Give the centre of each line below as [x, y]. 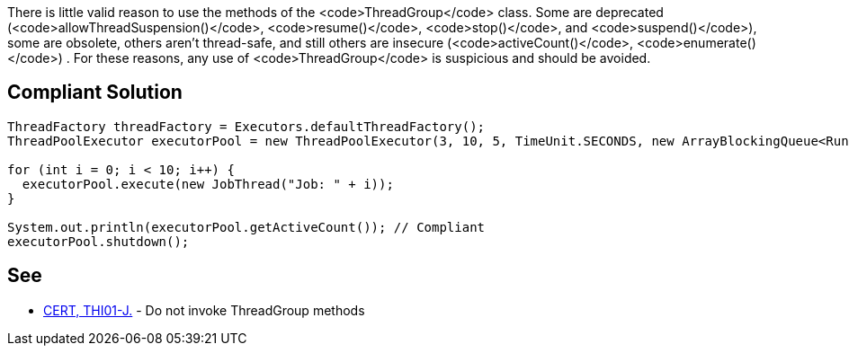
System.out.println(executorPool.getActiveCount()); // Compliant [246, 227]
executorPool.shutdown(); [98, 241]
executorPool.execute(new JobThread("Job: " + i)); [208, 184]
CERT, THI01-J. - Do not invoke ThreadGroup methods [204, 310]
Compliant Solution [95, 93]
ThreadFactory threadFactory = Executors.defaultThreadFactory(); [246, 126]
